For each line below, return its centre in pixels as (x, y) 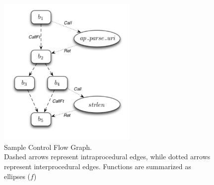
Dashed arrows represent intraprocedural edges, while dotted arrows (107, 157)
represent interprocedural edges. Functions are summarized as (98, 166)
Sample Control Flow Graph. (48, 147)
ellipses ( (17, 176)
